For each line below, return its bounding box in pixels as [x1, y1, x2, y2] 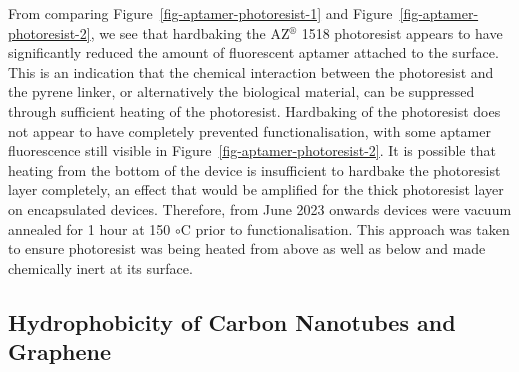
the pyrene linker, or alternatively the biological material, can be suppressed [8, 81, 475, 102]
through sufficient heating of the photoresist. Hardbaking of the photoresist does [8, 100, 501, 121]
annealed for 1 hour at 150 [8, 218, 171, 239]
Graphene [8, 336, 112, 367]
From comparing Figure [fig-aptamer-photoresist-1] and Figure [8, 3, 393, 23]
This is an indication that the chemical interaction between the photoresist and [8, 61, 494, 82]
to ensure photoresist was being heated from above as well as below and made [8, 238, 486, 259]
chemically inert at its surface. [8, 257, 193, 278]
